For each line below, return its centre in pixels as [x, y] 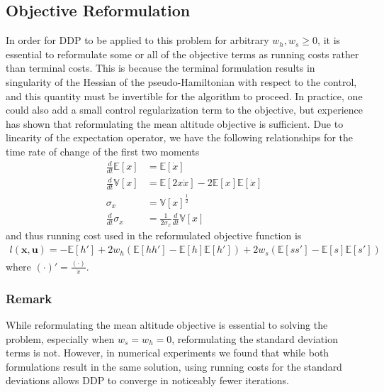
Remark [29, 298]
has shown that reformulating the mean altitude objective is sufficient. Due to [175, 123]
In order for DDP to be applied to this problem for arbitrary [137, 40]
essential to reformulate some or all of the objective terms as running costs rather [182, 54]
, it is [329, 40]
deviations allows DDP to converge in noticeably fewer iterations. [147, 380]
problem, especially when [60, 338]
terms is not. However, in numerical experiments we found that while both [168, 353]
